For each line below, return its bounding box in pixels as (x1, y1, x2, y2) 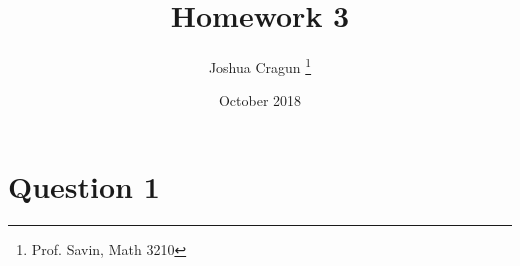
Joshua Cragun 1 (208, 54, 312, 77)
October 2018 (218, 90, 302, 111)
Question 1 (8, 165, 160, 206)
